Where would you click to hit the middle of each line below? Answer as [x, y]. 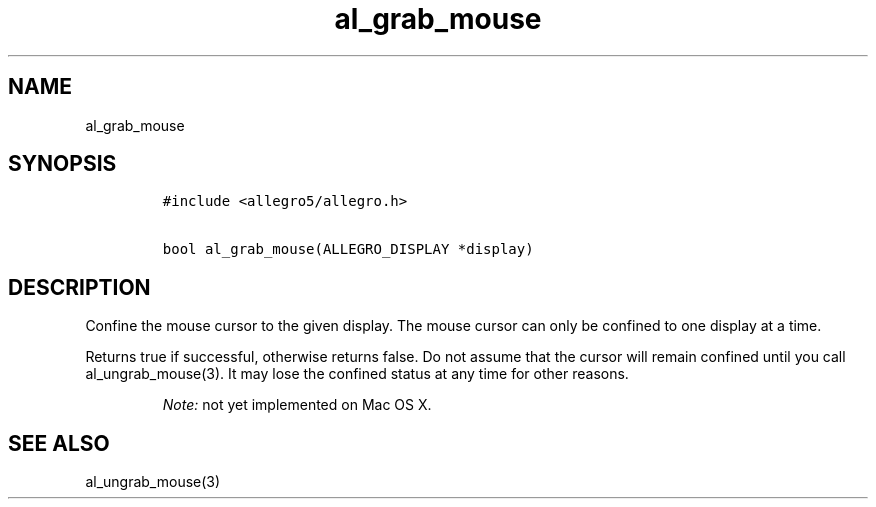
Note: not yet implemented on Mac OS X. [297, 405]
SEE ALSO [59, 443]
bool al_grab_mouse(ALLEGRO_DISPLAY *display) [348, 249]
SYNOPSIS [62, 164]
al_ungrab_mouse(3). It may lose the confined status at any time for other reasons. [357, 374]
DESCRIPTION [79, 287]
